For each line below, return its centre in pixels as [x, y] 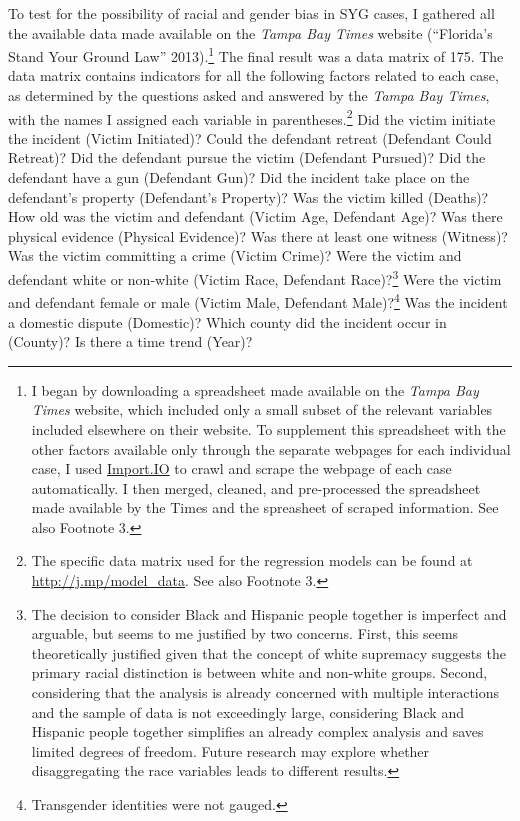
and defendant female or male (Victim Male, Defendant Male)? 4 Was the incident [258, 300]
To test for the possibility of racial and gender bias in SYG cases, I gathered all [251, 13]
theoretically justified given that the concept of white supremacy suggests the [268, 652]
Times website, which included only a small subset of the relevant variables [262, 409]
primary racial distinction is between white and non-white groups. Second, [259, 672]
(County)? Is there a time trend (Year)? [130, 341]
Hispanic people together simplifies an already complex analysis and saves [257, 731]
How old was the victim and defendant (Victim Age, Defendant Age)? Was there [255, 216]
